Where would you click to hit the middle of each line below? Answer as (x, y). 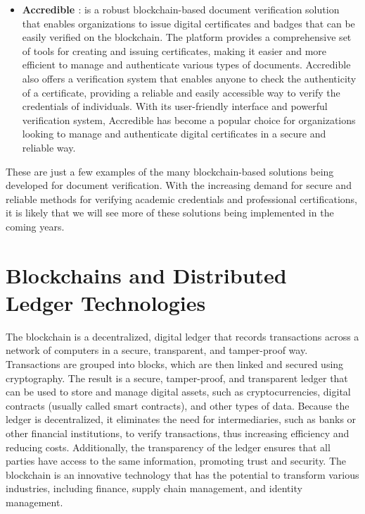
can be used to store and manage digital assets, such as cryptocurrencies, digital (178, 392)
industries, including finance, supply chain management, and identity (154, 488)
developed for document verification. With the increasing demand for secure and (179, 185)
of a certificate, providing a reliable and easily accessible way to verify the (181, 92)
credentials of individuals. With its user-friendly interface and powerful (175, 106)
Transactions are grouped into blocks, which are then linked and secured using (175, 364)
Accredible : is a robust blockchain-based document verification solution (181, 9)
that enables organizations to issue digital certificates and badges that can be (188, 23)
